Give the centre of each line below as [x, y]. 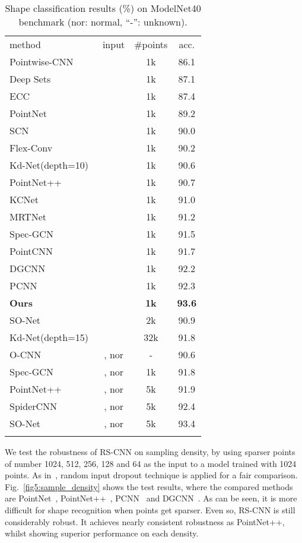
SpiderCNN [34, 406]
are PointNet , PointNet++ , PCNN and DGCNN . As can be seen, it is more [151, 498]
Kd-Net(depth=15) [49, 337]
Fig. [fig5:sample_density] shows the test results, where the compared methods [149, 486]
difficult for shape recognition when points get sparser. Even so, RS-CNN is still [150, 509]
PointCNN [31, 251]
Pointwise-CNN [42, 61]
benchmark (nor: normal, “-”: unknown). [103, 22]
